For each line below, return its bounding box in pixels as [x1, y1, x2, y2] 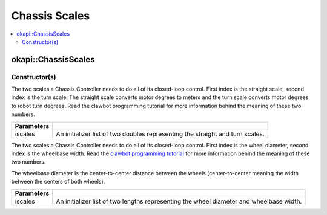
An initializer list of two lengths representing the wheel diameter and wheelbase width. [56, 197, 302, 205]
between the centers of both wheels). [11, 178, 105, 185]
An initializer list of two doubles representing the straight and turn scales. [56, 130, 265, 138]
